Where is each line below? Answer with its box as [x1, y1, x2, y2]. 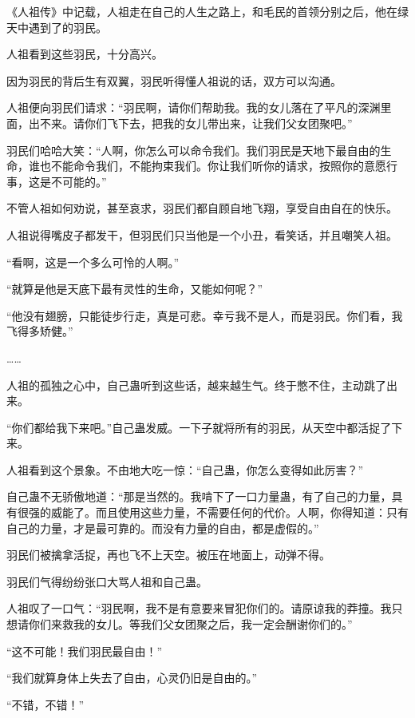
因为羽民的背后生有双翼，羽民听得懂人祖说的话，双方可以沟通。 [6, 72, 342, 89]
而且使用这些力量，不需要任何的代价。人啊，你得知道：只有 [95, 504, 409, 521]
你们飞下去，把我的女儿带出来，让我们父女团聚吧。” [84, 114, 353, 131]
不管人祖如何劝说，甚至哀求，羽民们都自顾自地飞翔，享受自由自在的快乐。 [6, 200, 397, 216]
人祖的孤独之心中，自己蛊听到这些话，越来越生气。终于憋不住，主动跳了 [6, 376, 386, 393]
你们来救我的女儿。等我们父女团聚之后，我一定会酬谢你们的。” [28, 616, 353, 633]
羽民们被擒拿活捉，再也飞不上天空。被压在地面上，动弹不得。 [6, 546, 330, 563]
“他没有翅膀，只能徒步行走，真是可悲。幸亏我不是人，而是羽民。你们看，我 [6, 307, 403, 323]
